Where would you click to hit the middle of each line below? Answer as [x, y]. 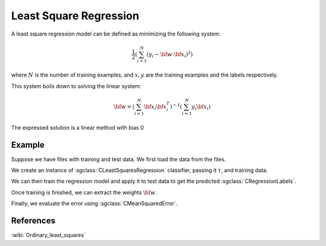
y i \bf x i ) [201, 107]
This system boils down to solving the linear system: [76, 86]
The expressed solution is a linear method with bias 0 [78, 127]
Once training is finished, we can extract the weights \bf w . [84, 192]
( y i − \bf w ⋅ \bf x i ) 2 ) [170, 55]
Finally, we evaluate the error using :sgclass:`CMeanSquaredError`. [94, 203]
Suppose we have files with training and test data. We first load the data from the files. [119, 159]
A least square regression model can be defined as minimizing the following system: [116, 34]
